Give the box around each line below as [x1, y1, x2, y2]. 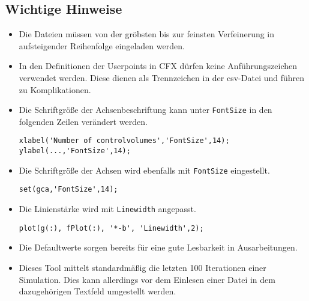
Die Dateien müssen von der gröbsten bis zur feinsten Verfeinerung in [19, 28, 275, 40]
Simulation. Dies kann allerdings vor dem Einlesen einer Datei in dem [19, 273, 275, 285]
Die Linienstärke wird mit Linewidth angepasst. [19, 202, 196, 215]
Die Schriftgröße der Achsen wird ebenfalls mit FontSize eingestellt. [19, 163, 270, 176]
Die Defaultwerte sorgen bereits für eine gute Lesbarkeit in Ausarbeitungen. [19, 241, 298, 254]
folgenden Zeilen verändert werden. [19, 115, 148, 127]
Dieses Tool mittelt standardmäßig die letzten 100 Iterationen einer [19, 261, 266, 273]
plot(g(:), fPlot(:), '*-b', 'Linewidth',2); [19, 223, 204, 233]
